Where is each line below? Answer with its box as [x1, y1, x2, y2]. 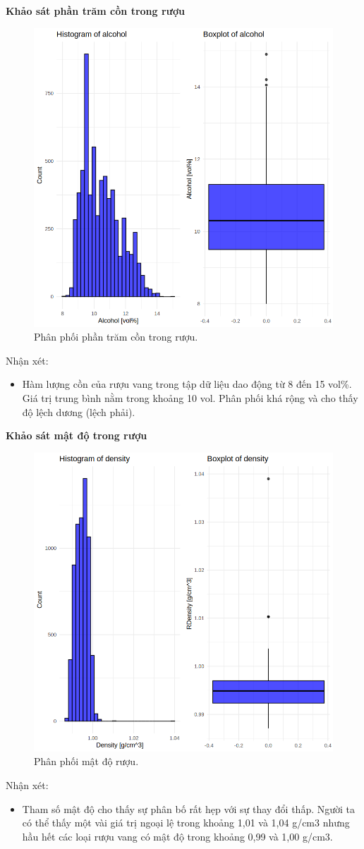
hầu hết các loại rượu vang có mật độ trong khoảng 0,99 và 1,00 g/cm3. [22, 829, 333, 843]
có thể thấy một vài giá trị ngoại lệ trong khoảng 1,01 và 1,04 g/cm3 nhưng [22, 815, 350, 830]
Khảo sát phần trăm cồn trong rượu [6, 4, 185, 18]
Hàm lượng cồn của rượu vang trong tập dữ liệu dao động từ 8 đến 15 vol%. [22, 377, 352, 391]
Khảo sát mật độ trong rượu [6, 428, 147, 443]
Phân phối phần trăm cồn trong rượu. [34, 329, 198, 344]
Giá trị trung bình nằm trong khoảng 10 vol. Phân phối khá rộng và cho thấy [22, 390, 358, 405]
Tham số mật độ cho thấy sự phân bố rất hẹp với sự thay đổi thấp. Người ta [22, 801, 356, 816]
